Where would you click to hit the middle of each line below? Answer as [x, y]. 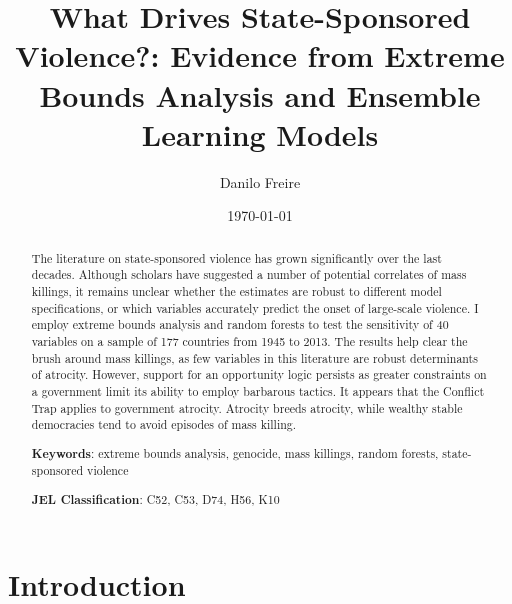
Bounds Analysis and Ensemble [260, 94]
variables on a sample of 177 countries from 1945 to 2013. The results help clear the [249, 340]
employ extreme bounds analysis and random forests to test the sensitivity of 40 [240, 324]
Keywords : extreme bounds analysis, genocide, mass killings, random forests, [235, 453]
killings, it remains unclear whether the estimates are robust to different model [236, 290]
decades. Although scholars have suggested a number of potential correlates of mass [249, 274]
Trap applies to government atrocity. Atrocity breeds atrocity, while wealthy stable [247, 407]
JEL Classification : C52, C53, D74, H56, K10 [155, 499]
